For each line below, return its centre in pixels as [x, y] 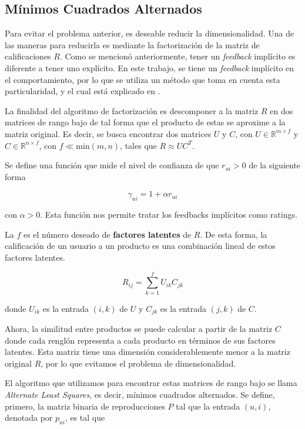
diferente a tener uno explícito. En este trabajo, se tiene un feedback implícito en [150, 67]
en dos [281, 110]
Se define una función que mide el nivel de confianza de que [112, 165]
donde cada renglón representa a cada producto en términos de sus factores [140, 340]
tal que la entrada [208, 406]
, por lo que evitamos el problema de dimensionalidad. [138, 363]
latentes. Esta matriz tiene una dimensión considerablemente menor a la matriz [148, 352]
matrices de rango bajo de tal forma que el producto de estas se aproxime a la [145, 122]
